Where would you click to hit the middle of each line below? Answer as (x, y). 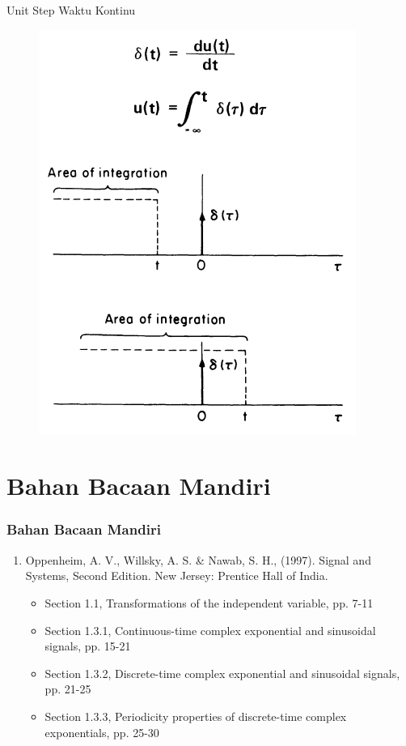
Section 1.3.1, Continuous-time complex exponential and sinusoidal (210, 630)
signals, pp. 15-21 (88, 646)
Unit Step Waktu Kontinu (71, 10)
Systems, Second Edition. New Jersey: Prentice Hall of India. (177, 575)
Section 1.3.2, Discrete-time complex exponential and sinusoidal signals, (222, 673)
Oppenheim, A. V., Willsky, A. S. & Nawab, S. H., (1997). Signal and (198, 559)
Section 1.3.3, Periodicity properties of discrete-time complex (196, 716)
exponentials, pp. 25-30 (102, 732)
